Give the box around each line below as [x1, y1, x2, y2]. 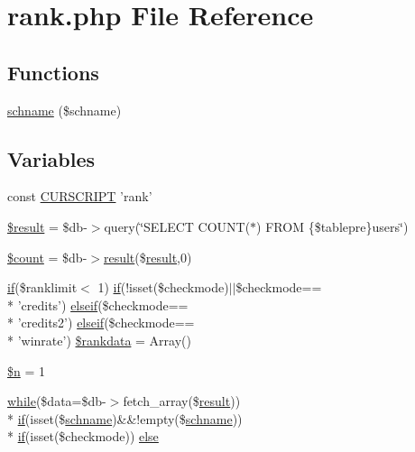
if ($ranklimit [7, 278, 78, 297]
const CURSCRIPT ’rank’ [7, 187, 152, 206]
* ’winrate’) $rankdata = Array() [7, 330, 191, 349]
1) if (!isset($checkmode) [97, 278, 229, 297]
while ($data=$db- [7, 392, 106, 410]
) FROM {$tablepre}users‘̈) [256, 217, 409, 235]
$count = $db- [7, 247, 88, 266]
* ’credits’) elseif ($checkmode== [7, 295, 189, 314]
